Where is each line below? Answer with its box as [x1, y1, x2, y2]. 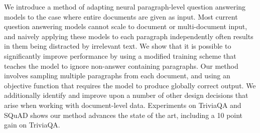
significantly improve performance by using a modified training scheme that [4, 50, 236, 61]
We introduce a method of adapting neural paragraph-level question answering [4, 2, 246, 12]
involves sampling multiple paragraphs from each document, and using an [4, 70, 230, 81]
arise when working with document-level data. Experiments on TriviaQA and [4, 99, 241, 110]
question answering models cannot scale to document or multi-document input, [4, 21, 247, 32]
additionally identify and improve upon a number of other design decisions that [4, 90, 248, 100]
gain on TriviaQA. [4, 119, 60, 130]
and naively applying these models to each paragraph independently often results [4, 31, 253, 41]
